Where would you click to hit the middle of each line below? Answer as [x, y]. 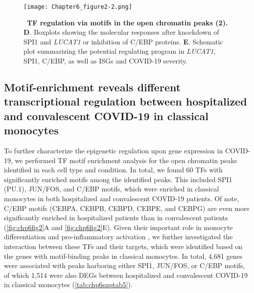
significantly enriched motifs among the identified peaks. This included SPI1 [118, 179]
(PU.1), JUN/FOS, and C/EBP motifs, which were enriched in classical [112, 189]
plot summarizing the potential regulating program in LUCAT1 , [120, 51]
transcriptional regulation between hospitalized [126, 101]
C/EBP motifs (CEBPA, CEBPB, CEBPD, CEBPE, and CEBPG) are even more [127, 208]
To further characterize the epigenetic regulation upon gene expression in [114, 150]
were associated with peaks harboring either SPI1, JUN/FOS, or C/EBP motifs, [125, 265]
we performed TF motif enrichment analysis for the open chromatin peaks [126, 160]
